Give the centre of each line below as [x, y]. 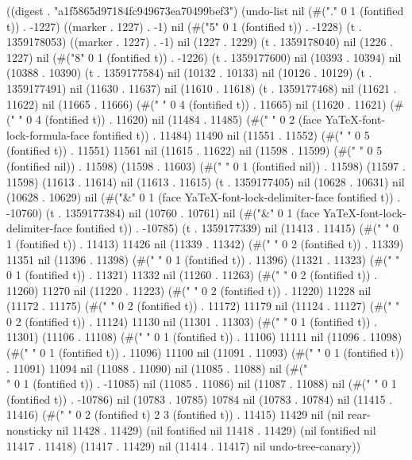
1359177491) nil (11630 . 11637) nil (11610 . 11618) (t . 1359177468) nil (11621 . [202, 88]
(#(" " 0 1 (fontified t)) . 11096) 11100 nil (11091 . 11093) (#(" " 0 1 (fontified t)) [205, 353]
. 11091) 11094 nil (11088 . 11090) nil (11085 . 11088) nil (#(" [157, 368]
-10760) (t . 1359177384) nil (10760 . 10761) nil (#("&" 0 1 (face [163, 212]
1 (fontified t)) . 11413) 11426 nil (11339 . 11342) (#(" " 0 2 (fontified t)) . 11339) [205, 243]
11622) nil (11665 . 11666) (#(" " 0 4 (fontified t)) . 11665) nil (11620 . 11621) [196, 103]
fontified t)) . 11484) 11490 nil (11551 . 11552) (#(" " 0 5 [231, 134]
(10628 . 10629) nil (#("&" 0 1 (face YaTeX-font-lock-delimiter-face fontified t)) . [204, 197]
